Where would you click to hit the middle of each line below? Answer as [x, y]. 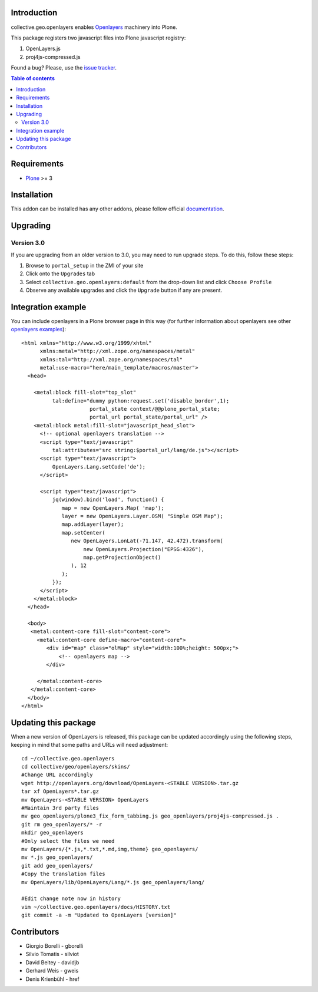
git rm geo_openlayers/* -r [62, 824]
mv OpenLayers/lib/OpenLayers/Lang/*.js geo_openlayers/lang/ [113, 882]
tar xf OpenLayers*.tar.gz [60, 792]
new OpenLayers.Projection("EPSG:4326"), [144, 549]
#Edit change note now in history [71, 899]
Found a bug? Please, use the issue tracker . [64, 68]
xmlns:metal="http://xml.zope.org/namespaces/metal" [117, 351]
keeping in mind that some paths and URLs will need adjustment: [89, 745]
